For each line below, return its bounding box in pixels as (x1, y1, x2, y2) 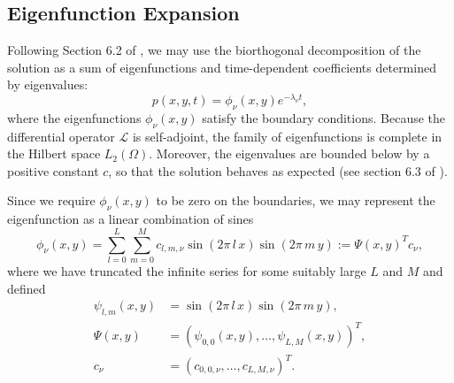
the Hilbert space (7, 144, 101, 163)
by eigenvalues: (7, 75, 88, 94)
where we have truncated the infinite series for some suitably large (7, 261, 366, 280)
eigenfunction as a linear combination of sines (7, 210, 254, 228)
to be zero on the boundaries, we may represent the (156, 191, 435, 210)
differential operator (7, 126, 115, 145)
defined (7, 279, 46, 297)
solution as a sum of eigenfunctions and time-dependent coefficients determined (7, 57, 436, 76)
